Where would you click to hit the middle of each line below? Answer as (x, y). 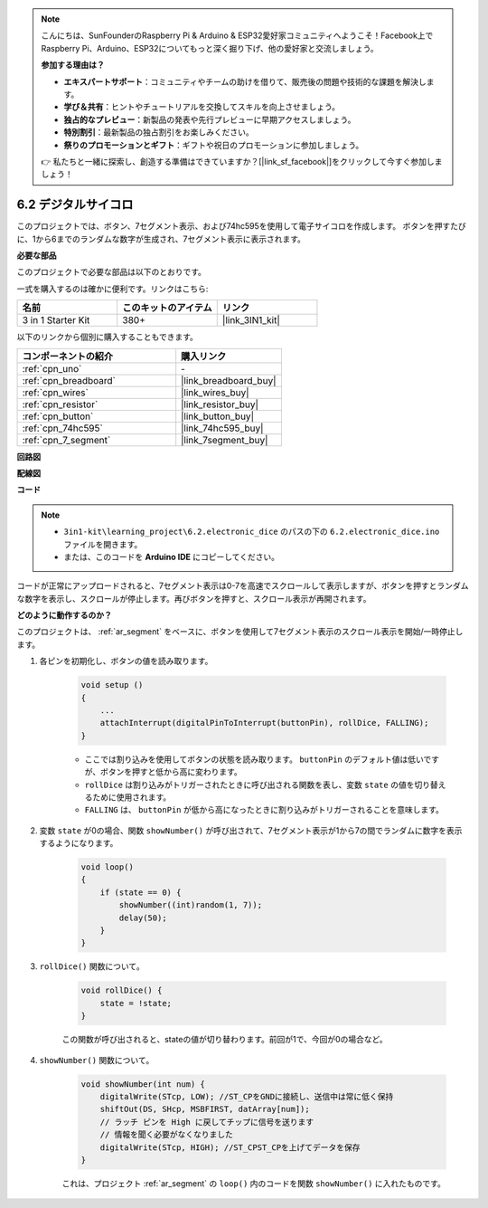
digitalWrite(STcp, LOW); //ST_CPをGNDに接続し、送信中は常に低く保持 (247, 1096)
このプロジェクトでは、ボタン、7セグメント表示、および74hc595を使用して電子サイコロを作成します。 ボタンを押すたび (241, 226)
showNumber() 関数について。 (97, 1060)
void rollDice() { (122, 990)
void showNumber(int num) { (143, 1084)
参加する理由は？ (73, 65)
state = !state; (136, 1003)
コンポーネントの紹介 (67, 356)
